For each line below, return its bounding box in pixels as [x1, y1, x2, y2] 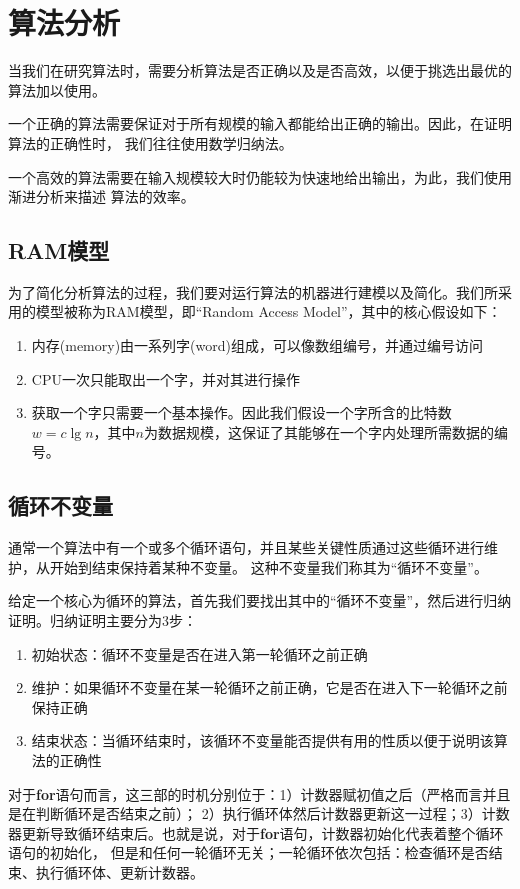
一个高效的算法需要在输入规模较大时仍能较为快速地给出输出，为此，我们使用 [8, 166, 512, 187]
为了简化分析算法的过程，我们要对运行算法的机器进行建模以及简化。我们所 [8, 281, 498, 302]
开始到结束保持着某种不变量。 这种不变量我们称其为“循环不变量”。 [49, 556, 488, 577]
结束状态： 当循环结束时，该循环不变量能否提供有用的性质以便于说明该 [31, 730, 494, 751]
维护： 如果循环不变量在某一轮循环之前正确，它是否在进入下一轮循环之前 [31, 677, 508, 698]
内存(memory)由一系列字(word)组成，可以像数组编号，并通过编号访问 [31, 335, 483, 356]
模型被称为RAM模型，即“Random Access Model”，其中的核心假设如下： [35, 301, 502, 322]
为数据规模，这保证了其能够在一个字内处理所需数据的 [144, 421, 495, 442]
